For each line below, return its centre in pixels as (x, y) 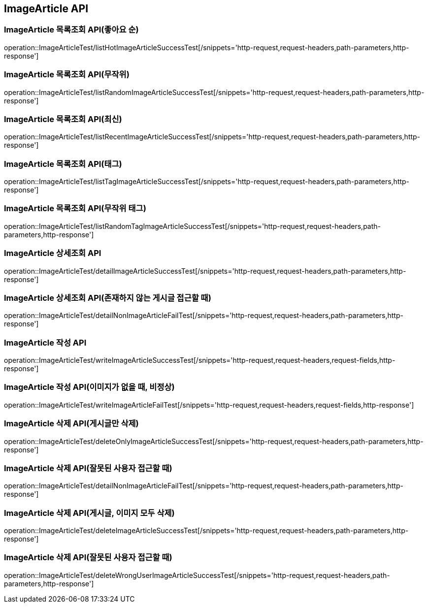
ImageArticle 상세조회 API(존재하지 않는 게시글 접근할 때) (108, 298)
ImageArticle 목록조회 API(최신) (63, 119)
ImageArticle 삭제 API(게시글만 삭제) (71, 424)
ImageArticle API (46, 9)
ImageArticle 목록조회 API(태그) (63, 164)
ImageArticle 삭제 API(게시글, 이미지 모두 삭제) (89, 513)
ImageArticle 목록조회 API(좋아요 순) (71, 30)
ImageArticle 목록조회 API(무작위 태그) (75, 208)
